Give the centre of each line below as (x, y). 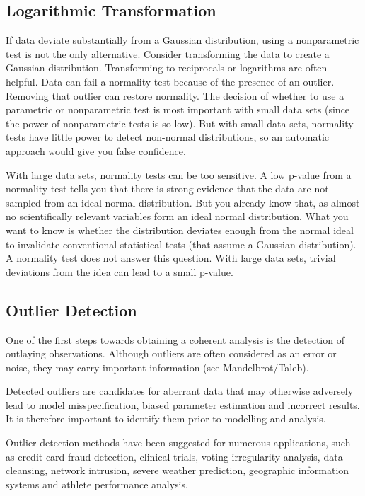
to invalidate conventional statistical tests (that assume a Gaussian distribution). (181, 244)
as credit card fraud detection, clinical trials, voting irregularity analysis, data (174, 456)
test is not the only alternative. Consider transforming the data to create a (168, 53)
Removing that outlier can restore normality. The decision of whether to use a (175, 95)
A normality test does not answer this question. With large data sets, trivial (171, 258)
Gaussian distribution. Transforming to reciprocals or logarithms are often (167, 68)
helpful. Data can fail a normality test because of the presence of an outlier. (170, 81)
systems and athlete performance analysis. (97, 484)
